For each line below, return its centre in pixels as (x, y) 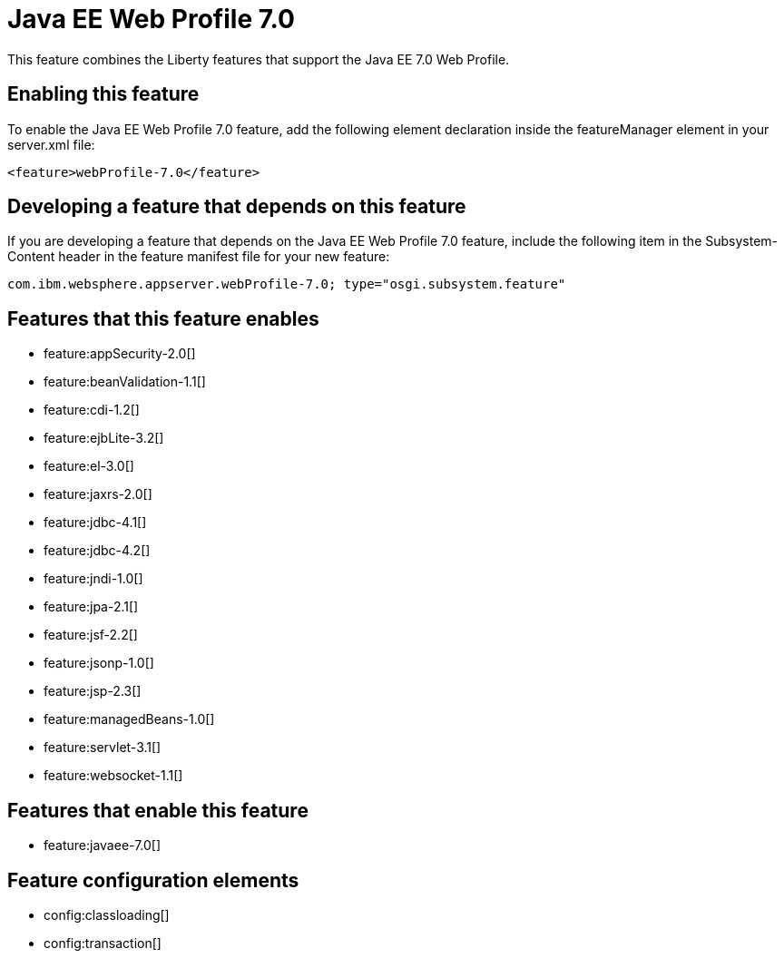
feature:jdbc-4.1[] (95, 523)
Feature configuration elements (153, 880)
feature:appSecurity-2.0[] (120, 354)
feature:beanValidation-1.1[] (125, 382)
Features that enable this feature (158, 810)
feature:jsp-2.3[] (93, 691)
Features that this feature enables (163, 318)
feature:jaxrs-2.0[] (98, 494)
